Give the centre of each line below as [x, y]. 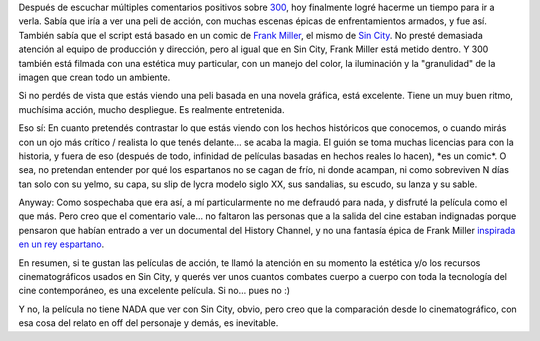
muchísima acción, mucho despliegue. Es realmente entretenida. [151, 109]
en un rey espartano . [61, 244]
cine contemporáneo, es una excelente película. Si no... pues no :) [154, 291]
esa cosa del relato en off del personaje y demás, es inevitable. [148, 323]
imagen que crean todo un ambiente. [94, 77]
